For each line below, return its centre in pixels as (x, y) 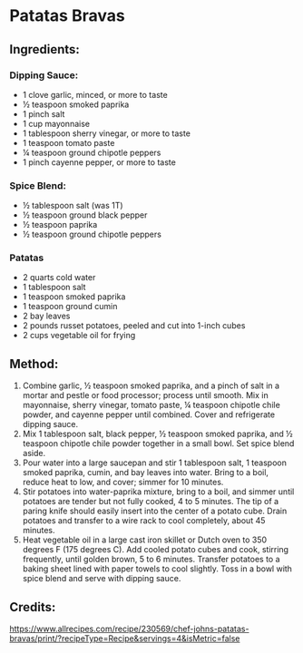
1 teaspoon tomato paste (68, 142)
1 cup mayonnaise (56, 123)
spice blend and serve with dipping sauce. (102, 579)
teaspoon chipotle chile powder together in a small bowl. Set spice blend (158, 443)
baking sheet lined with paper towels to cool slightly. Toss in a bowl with (157, 569)
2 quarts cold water (59, 278)
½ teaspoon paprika (60, 225)
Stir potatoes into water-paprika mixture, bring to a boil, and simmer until (158, 492)
